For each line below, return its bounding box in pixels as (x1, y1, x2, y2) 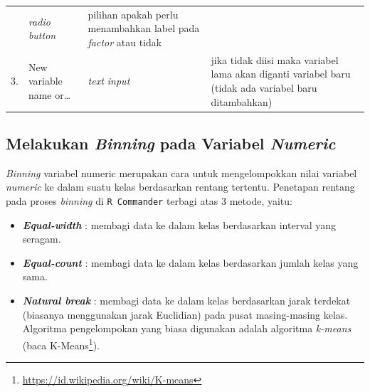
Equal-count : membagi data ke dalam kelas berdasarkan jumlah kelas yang (22, 255, 359, 270)
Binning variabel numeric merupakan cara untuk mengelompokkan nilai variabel (6, 165, 357, 180)
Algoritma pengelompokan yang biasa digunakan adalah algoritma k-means (22, 321, 351, 336)
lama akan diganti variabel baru (211, 66, 351, 81)
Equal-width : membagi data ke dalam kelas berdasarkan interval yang (22, 217, 337, 232)
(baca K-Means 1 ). (22, 335, 100, 352)
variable (28, 73, 63, 88)
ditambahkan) (211, 94, 273, 109)
